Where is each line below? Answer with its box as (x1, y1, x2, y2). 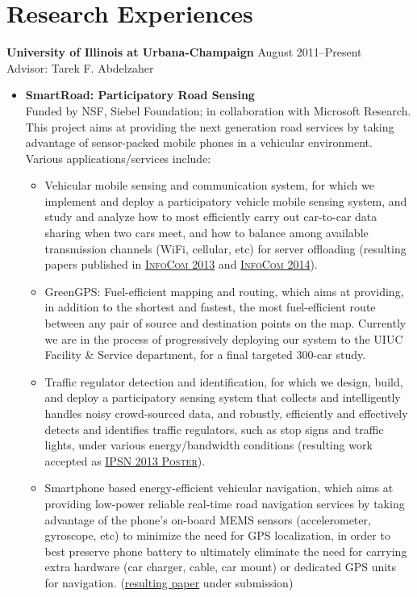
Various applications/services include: (25, 149, 211, 166)
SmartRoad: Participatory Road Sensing (25, 86, 255, 103)
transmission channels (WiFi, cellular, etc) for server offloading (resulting (44, 240, 407, 257)
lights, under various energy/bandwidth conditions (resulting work (44, 436, 373, 453)
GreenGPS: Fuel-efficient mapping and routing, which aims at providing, (44, 282, 404, 299)
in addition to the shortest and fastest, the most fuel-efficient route (44, 298, 376, 315)
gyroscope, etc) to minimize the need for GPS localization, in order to (44, 527, 390, 544)
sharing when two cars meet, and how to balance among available (44, 224, 369, 241)
